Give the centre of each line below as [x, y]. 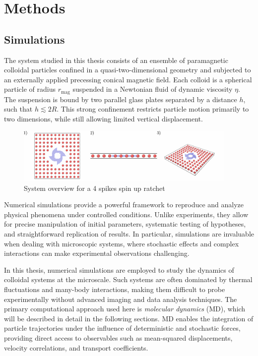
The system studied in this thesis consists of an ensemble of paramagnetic [116, 60]
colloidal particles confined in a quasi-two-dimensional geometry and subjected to [128, 70]
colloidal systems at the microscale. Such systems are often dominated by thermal [128, 279]
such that [18, 109]
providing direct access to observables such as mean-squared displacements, [118, 337]
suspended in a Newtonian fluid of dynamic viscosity [153, 89]
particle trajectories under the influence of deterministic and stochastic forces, [122, 328]
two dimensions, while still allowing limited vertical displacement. [103, 119]
